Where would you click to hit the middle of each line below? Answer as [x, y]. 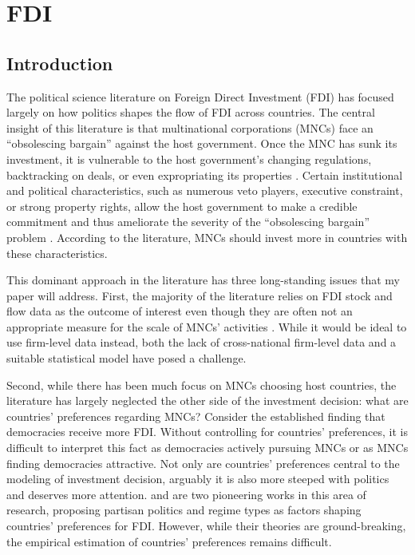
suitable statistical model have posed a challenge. [126, 358]
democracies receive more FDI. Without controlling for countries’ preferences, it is [207, 432]
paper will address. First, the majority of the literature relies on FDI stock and [200, 295]
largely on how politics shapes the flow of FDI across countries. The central [191, 112]
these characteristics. [57, 253]
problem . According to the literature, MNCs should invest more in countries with [207, 237]
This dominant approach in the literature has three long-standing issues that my [203, 280]
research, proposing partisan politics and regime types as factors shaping [184, 510]
